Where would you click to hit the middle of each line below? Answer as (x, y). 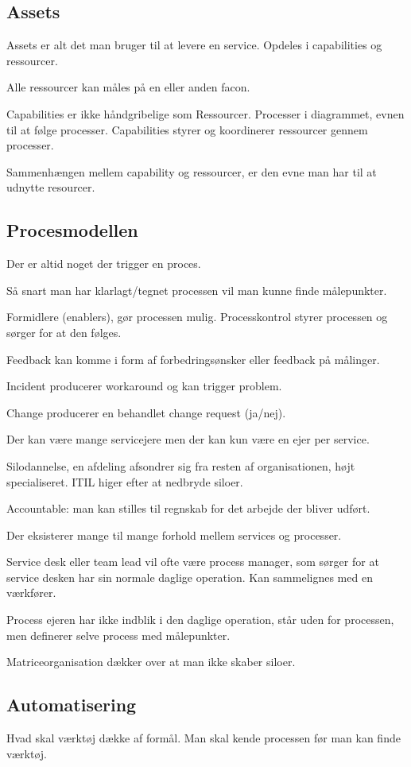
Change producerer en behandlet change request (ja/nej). (146, 412)
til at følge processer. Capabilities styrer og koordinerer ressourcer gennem (187, 129)
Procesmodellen (72, 230)
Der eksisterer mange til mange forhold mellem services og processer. (174, 535)
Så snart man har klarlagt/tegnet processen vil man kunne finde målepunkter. (197, 290)
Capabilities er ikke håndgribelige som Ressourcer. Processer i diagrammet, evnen (205, 113)
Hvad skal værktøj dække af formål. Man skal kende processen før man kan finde (204, 738)
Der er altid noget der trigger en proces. (104, 263)
